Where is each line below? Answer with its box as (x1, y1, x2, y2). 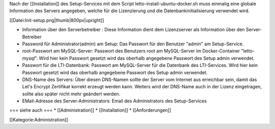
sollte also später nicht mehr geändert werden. (22, 91, 121, 97)
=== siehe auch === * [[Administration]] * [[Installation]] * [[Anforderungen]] (9, 107, 172, 113)
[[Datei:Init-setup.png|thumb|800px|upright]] (9, 17, 104, 23)
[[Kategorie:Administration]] (9, 116, 68, 122)
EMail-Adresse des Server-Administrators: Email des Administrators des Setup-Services (22, 98, 207, 104)
